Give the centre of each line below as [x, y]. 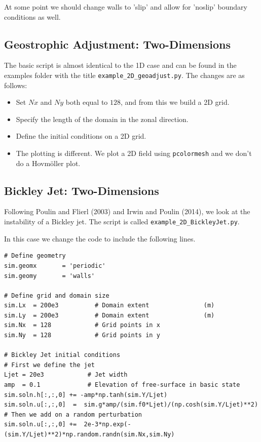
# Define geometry [35, 256]
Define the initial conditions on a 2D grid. [81, 136]
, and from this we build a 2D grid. [175, 102]
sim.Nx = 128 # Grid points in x [82, 325]
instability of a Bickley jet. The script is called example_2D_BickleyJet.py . [122, 222]
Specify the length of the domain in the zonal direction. [102, 119]
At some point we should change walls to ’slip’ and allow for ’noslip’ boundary [126, 7]
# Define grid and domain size [57, 295]
